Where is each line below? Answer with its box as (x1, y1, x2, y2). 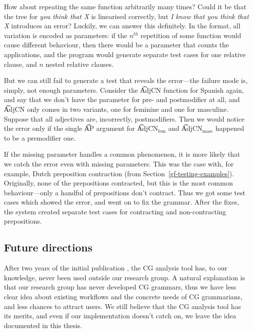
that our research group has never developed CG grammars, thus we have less (4, 282, 236, 292)
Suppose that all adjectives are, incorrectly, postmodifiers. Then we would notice (4, 113, 245, 124)
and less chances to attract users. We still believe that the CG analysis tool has (4, 301, 241, 311)
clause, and (4, 59, 37, 69)
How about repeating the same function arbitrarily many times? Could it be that (4, 1, 247, 11)
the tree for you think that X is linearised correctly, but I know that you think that (4, 11, 249, 21)
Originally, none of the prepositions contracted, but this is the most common (4, 178, 233, 188)
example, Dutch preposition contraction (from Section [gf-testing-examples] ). (4, 168, 234, 178)
